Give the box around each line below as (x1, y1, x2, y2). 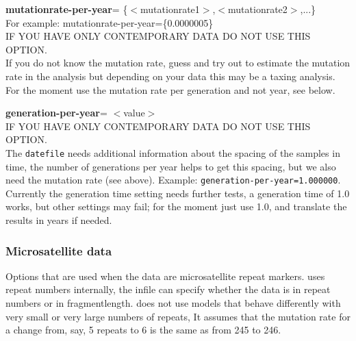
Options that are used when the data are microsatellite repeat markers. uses (5, 268, 325, 283)
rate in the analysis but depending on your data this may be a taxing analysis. (5, 68, 335, 83)
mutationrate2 (228, 2, 288, 16)
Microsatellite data (5, 242, 112, 259)
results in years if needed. (5, 213, 112, 227)
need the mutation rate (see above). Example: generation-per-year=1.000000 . (5, 173, 341, 187)
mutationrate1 (140, 2, 200, 16)
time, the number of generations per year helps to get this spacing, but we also (5, 159, 336, 173)
